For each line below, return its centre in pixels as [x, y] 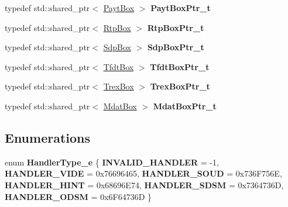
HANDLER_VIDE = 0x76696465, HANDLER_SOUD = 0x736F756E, [143, 173]
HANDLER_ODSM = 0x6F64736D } [78, 196]
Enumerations [48, 137]
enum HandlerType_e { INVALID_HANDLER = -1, [112, 162]
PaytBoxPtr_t [181, 8]
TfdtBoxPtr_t [180, 66]
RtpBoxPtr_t [176, 27]
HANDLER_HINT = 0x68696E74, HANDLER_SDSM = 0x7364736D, [144, 184]
